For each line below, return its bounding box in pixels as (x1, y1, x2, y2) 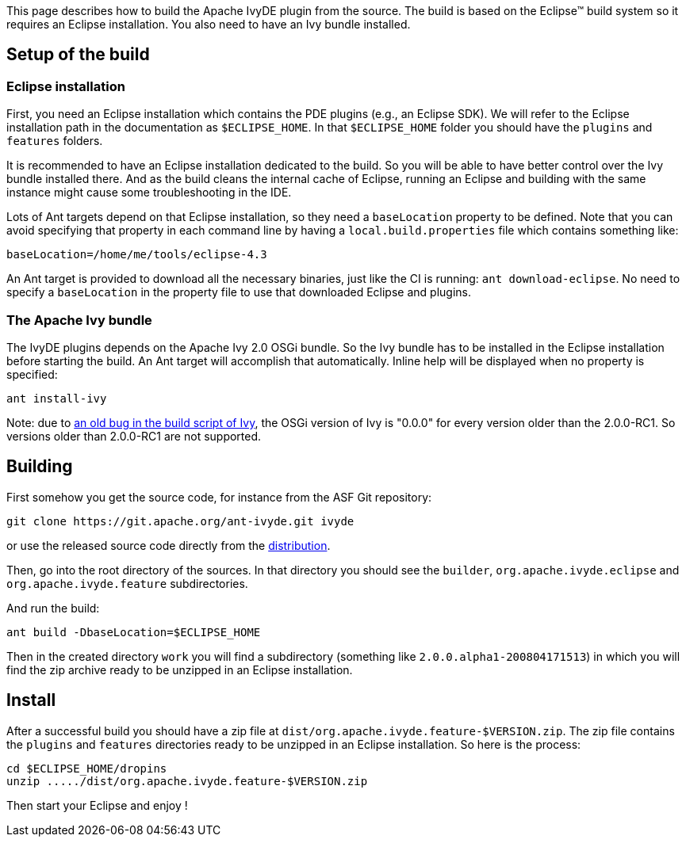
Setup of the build (6, 44, 150, 65)
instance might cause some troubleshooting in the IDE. (6, 185, 292, 200)
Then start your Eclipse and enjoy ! (6, 798, 188, 812)
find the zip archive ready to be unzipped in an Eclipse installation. (6, 662, 353, 677)
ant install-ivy (6, 391, 107, 405)
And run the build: (6, 601, 100, 615)
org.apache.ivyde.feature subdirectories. (6, 576, 248, 590)
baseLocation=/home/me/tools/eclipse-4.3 (6, 248, 267, 261)
